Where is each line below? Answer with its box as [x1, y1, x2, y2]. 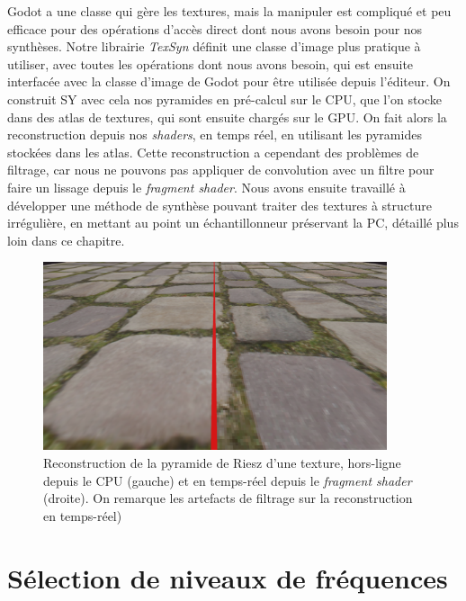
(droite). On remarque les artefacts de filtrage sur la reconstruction [43, 489, 413, 507]
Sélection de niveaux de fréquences [7, 559, 448, 596]
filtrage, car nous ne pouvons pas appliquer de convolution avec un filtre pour [7, 160, 435, 179]
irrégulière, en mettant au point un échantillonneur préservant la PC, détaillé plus [7, 213, 459, 232]
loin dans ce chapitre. [7, 230, 125, 249]
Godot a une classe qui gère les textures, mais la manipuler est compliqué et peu [7, 2, 452, 20]
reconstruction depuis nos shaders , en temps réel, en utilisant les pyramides [7, 125, 422, 144]
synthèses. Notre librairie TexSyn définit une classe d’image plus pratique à [7, 37, 421, 56]
